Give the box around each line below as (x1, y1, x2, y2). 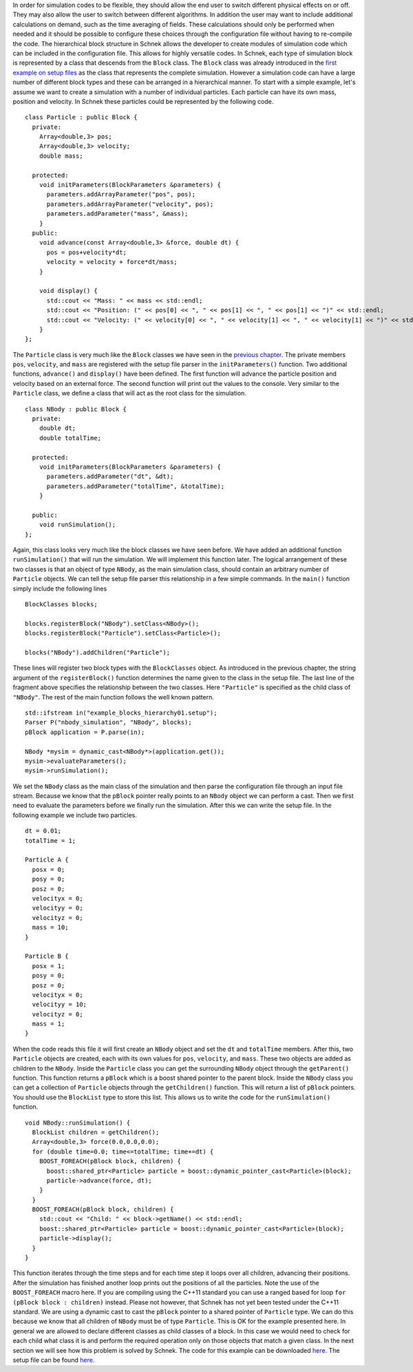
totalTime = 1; (25, 837, 76, 844)
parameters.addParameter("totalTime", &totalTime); (46, 482, 225, 490)
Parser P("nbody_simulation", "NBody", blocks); (25, 719, 192, 726)
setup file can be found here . (12, 1355, 95, 1364)
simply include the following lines (12, 584, 107, 593)
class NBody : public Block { (25, 405, 127, 413)
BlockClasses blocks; (25, 600, 98, 608)
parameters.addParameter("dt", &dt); (46, 473, 174, 480)
